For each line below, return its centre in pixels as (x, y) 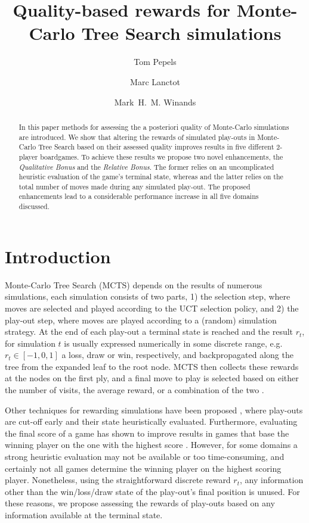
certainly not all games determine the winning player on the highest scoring (143, 468)
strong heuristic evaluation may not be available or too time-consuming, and (145, 457)
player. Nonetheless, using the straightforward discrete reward (118, 480)
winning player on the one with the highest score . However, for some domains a (151, 445)
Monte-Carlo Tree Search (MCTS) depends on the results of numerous (134, 284)
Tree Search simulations (181, 33)
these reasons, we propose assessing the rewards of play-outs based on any (140, 503)
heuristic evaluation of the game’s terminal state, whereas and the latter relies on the (151, 177)
